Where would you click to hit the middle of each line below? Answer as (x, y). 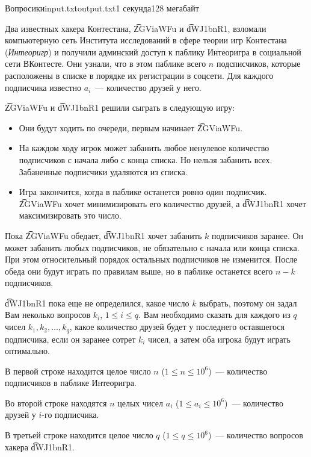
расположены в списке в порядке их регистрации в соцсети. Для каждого (139, 75)
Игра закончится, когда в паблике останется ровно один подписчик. (143, 192)
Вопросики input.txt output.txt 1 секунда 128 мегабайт (102, 8)
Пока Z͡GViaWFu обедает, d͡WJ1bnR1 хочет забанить (103, 235)
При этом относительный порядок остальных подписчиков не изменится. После (151, 259)
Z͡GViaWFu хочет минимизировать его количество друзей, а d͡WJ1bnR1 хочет (162, 203)
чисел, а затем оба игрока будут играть (219, 339)
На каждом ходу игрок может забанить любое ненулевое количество (144, 148)
